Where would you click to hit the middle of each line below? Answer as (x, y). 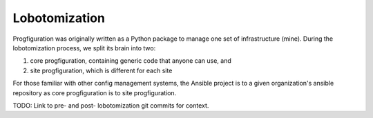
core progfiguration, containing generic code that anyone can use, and (131, 61)
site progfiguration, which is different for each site (101, 70)
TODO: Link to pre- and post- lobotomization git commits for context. (111, 105)
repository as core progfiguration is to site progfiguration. (95, 92)
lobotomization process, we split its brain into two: (84, 48)
